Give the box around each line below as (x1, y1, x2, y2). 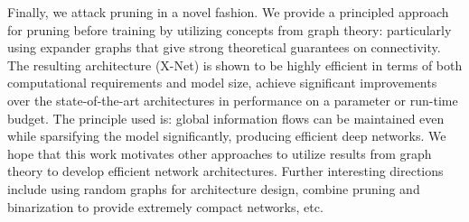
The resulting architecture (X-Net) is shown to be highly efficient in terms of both (7, 55, 463, 74)
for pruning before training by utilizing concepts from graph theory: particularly (7, 20, 452, 39)
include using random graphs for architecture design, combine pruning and (7, 179, 420, 198)
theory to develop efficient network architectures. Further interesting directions (7, 162, 444, 180)
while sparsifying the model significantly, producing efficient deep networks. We (7, 126, 446, 145)
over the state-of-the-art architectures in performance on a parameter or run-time (7, 90, 458, 109)
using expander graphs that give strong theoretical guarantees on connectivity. (7, 38, 441, 57)
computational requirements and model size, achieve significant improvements (7, 73, 437, 92)
